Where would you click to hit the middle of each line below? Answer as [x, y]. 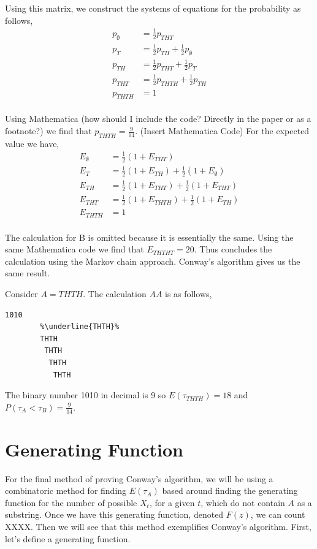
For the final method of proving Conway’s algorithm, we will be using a [139, 478]
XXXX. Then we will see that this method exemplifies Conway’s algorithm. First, [158, 527]
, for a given [172, 502]
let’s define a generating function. [68, 538]
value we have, [32, 143]
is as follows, [189, 293]
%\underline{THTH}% [80, 327]
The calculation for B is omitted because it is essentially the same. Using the [149, 237]
